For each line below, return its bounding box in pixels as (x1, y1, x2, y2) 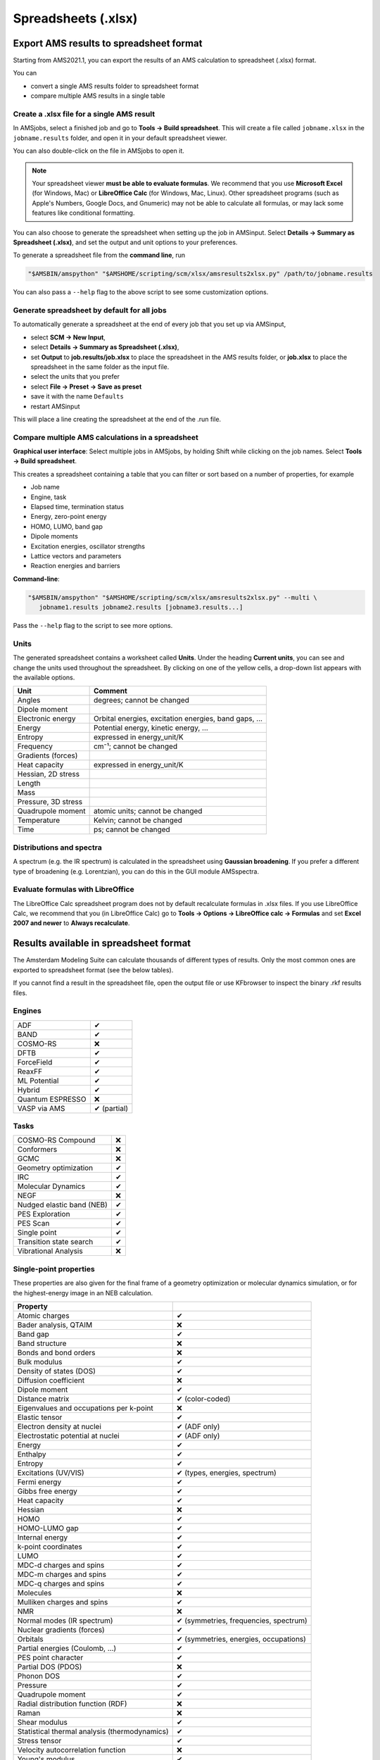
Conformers (17, 1145, 58, 1155)
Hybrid (17, 1085, 40, 1095)
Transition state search (17, 1237, 94, 1247)
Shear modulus (17, 1717, 68, 1727)
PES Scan (17, 1219, 50, 1228)
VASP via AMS (17, 1103, 65, 1113)
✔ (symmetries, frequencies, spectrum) (176, 1616, 308, 1626)
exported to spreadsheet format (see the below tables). (13, 965, 174, 974)
